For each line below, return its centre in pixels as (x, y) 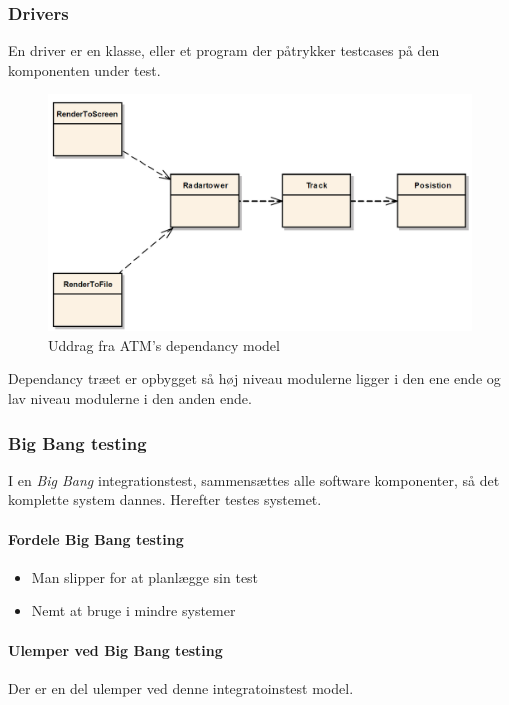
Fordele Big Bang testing (96, 538)
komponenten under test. (84, 69)
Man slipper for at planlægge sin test (145, 576)
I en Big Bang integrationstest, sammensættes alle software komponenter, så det (254, 479)
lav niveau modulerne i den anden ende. (130, 398)
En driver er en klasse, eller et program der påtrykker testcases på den (224, 50)
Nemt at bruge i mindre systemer (133, 610)
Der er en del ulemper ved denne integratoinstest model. (181, 687)
